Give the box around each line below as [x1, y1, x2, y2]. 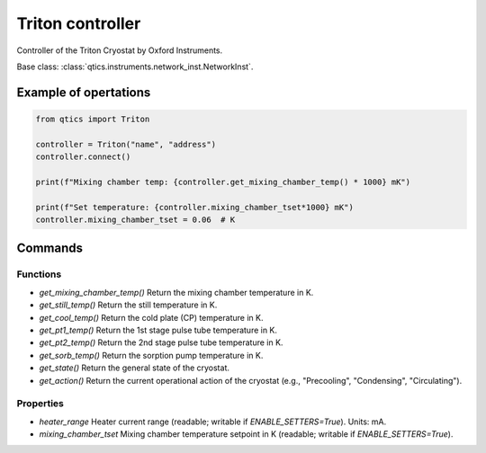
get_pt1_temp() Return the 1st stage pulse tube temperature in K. [39, 324, 278, 335]
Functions [16, 268, 62, 280]
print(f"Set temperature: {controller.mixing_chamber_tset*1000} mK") [35, 202, 355, 212]
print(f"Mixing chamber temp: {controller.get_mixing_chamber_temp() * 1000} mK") [35, 176, 411, 187]
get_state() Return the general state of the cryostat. [39, 362, 229, 373]
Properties [16, 397, 65, 410]
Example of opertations [16, 84, 151, 100]
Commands [16, 241, 84, 256]
